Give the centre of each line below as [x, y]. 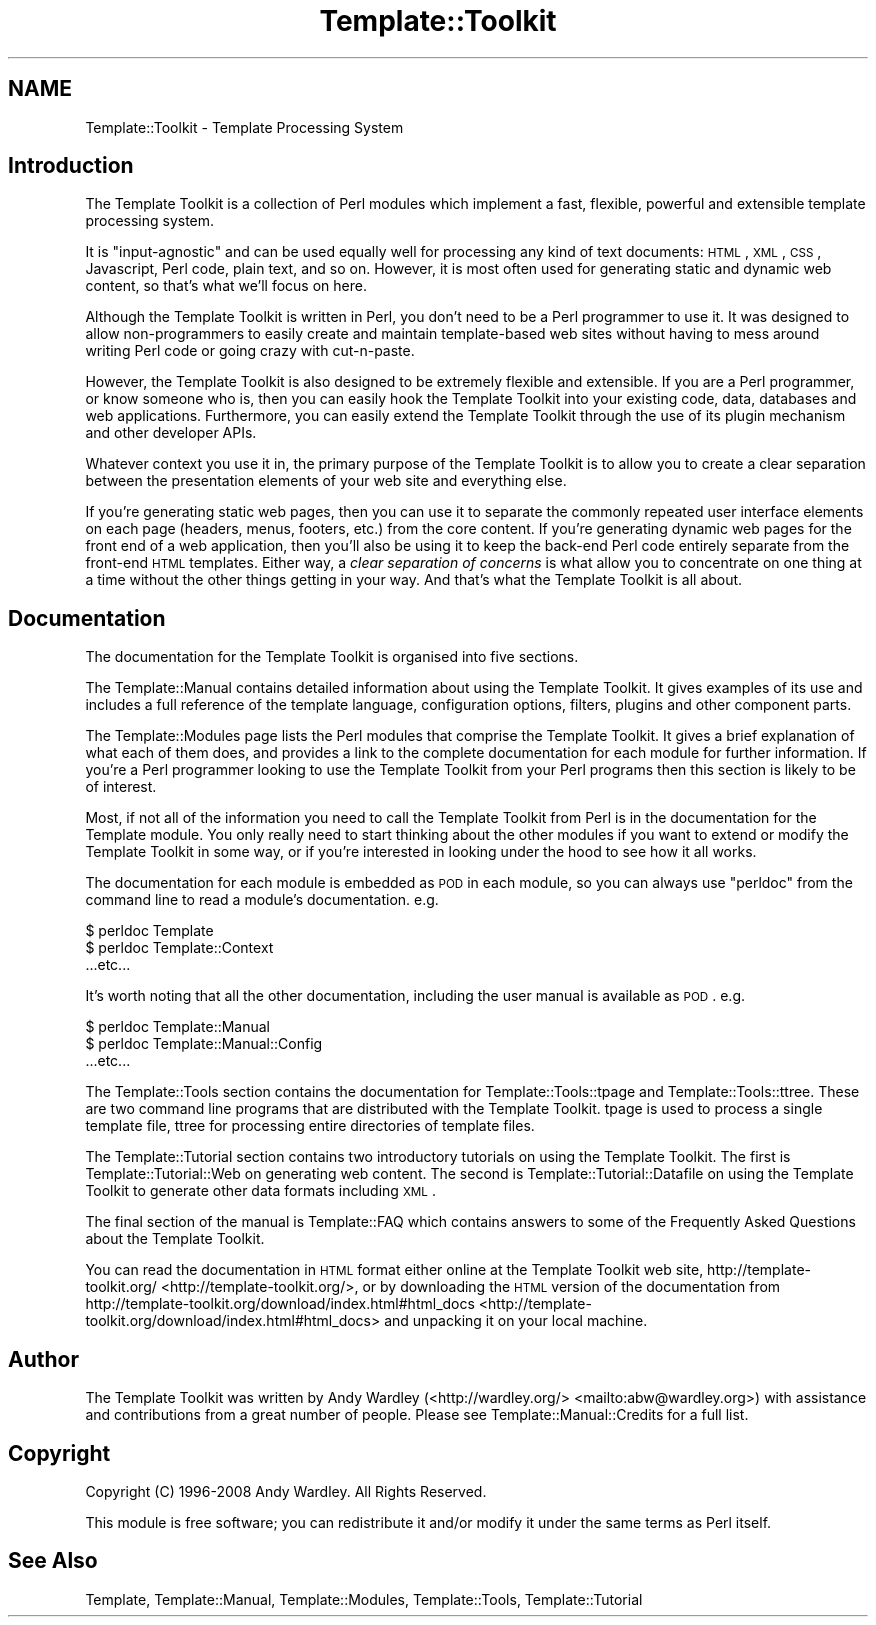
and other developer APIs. [171, 433]
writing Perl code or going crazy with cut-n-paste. [250, 351]
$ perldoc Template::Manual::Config [204, 1044]
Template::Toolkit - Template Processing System [244, 127]
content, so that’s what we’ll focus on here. [226, 286]
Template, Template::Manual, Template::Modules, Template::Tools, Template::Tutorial [364, 1599]
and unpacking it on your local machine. [516, 1321]
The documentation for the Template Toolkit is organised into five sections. [332, 657]
